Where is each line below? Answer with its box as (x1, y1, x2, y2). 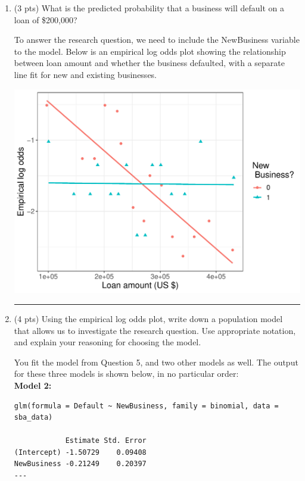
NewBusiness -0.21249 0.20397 (14, 460, 147, 468)
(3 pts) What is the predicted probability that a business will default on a (14, 2, 284, 14)
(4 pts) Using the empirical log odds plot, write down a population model (14, 312, 283, 324)
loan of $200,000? (14, 13, 77, 26)
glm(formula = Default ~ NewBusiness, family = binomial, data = (14, 401, 279, 410)
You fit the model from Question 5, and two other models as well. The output (14, 355, 298, 368)
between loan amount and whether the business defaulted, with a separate (14, 57, 285, 69)
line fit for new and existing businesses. (14, 68, 157, 80)
